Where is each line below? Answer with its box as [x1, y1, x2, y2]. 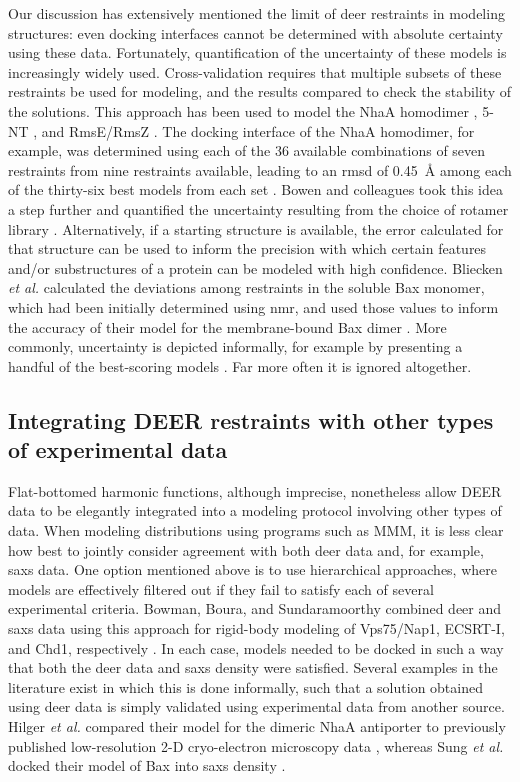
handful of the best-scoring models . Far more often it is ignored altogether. [8, 355, 472, 376]
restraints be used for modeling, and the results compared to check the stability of [8, 81, 512, 102]
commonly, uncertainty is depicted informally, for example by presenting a [8, 336, 463, 357]
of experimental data [8, 434, 228, 465]
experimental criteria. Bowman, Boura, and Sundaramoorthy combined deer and [8, 598, 502, 619]
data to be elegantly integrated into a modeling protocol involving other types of [8, 500, 502, 521]
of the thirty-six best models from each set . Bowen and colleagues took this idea [8, 179, 503, 200]
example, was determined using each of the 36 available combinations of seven [8, 140, 486, 161]
